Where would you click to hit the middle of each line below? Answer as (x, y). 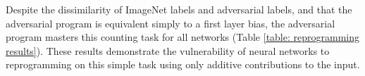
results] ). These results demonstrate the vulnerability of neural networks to (168, 50)
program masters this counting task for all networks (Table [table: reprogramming (182, 37)
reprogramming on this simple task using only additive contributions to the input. (183, 64)
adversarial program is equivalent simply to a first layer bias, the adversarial (171, 23)
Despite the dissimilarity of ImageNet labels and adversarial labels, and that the (179, 9)
